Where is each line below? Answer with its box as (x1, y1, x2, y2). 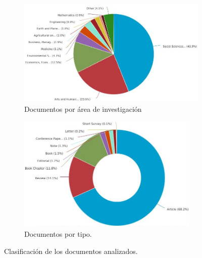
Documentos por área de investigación (24, 103, 142, 114)
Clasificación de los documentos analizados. (4, 245, 138, 256)
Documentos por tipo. (24, 228, 92, 239)
